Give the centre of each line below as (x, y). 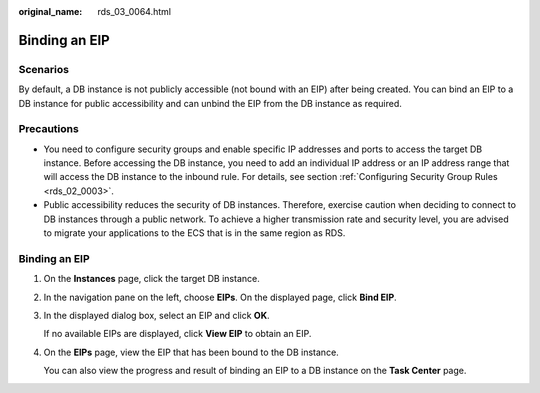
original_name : (50, 11)
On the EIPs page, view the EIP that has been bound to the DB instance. (191, 352)
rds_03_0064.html (134, 11)
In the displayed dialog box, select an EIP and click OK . (156, 315)
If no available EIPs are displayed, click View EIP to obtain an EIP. (177, 334)
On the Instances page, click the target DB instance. (151, 279)
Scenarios (44, 69)
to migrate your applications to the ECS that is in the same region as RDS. (194, 233)
